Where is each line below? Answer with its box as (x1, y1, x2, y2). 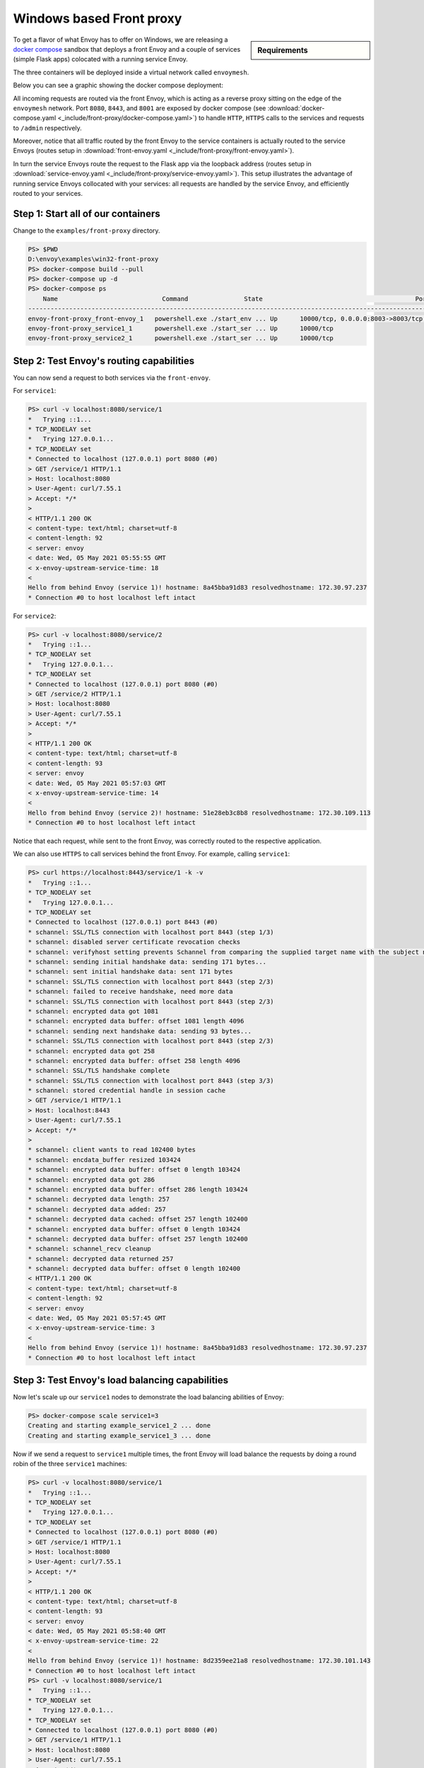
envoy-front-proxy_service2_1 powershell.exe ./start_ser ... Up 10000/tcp (28, 335, 334, 342)
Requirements (257, 45, 308, 55)
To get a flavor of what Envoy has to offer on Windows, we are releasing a (13, 35, 228, 44)
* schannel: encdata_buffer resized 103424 (28, 1156, 182, 1163)
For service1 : (13, 386, 57, 395)
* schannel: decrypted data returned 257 (28, 1255, 174, 1262)
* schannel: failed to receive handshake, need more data (28, 987, 233, 996)
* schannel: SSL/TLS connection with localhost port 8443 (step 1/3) (28, 928, 274, 936)
